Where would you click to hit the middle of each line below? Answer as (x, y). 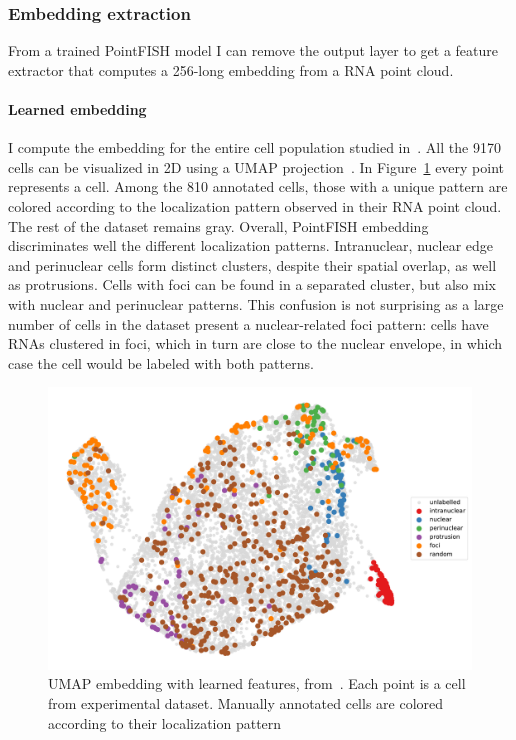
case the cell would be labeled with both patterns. (161, 362)
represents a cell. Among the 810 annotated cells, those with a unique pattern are (258, 186)
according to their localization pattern (165, 722)
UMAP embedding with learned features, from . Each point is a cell (257, 683)
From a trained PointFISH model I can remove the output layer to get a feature (253, 50)
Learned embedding (77, 109)
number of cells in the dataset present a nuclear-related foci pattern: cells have (248, 323)
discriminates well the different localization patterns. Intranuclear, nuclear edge (251, 245)
